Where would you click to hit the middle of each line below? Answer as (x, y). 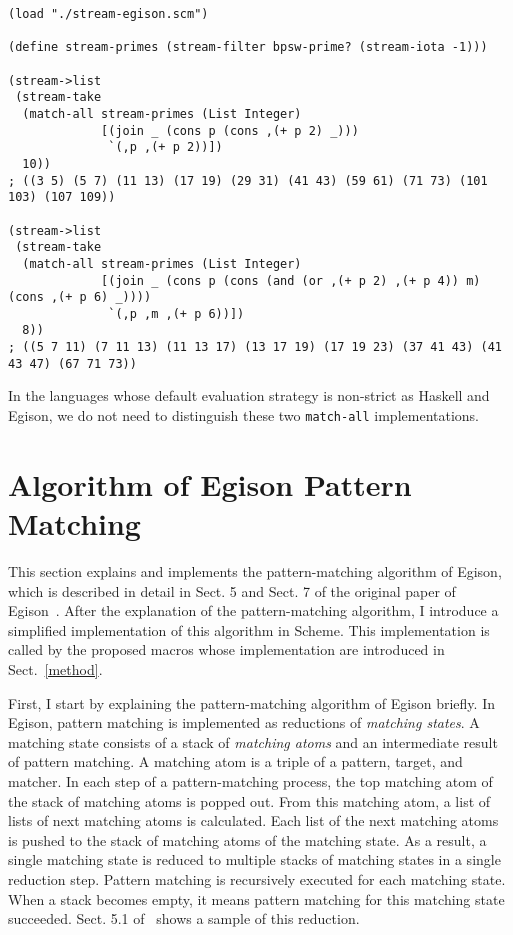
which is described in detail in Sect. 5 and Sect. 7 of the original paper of (232, 590)
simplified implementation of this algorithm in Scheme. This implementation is (249, 629)
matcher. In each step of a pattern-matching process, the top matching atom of (250, 780)
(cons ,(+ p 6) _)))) (80, 297)
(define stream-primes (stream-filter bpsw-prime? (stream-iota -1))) (248, 47)
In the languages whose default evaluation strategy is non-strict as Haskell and (249, 395)
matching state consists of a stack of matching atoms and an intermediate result (253, 741)
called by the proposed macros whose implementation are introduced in (226, 649)
